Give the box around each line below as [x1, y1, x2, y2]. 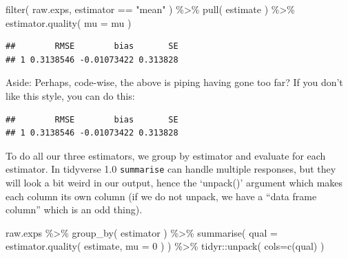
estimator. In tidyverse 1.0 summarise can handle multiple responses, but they [6, 162, 336, 176]
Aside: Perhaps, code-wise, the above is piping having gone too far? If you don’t [6, 75, 343, 89]
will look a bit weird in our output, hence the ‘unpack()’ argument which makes [6, 175, 343, 189]
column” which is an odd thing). [6, 202, 143, 217]
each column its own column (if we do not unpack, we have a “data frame [6, 189, 317, 203]
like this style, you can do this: [6, 88, 135, 103]
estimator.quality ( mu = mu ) [6, 15, 132, 30]
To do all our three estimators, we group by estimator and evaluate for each [6, 148, 326, 162]
